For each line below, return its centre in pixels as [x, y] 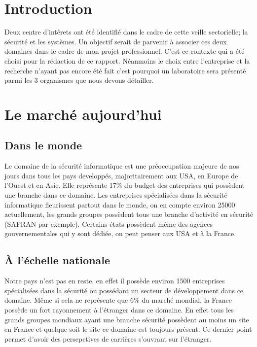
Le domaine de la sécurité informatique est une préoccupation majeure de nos [122, 166]
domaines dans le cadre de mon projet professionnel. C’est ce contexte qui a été [125, 51]
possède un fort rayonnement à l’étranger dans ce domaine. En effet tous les [119, 310]
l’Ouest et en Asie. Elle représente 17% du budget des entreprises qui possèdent [125, 185]
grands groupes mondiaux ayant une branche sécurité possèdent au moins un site [127, 319]
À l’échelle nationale [57, 260]
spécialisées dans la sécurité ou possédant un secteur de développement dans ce [124, 290]
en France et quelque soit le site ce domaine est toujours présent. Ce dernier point [128, 329]
